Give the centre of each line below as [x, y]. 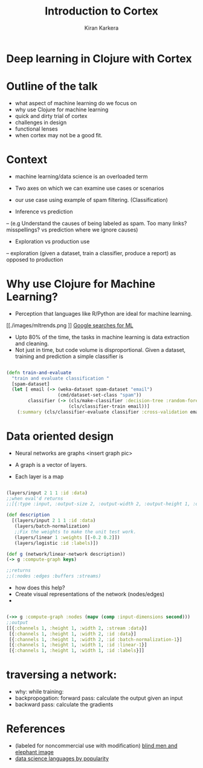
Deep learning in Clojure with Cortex [99, 58]
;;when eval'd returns [35, 498]
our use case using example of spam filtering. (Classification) [91, 200]
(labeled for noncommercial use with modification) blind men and [96, 746]
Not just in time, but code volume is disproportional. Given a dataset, [100, 350]
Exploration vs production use [52, 241]
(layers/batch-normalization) [52, 526]
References [36, 729]
